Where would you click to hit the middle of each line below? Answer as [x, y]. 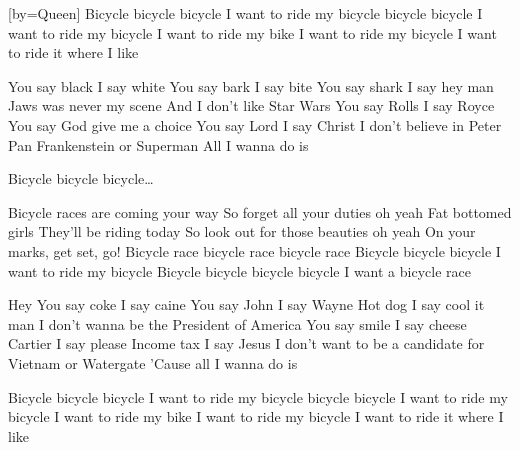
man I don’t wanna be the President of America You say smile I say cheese [237, 323]
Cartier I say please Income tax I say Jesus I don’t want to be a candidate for [246, 343]
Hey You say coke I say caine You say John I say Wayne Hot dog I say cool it [246, 304]
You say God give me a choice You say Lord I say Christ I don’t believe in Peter [255, 124]
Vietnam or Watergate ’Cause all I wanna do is [153, 362]
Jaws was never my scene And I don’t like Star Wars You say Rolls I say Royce [251, 105]
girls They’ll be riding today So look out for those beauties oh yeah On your [242, 231]
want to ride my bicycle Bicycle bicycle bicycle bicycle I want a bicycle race [239, 270]
